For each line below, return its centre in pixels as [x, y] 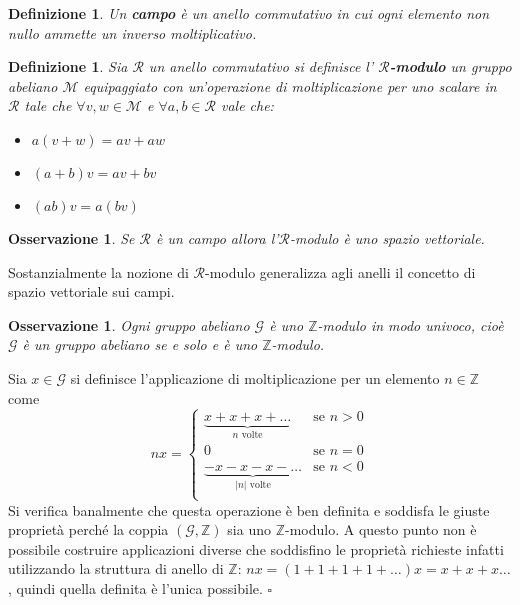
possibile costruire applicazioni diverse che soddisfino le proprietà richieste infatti [256, 548]
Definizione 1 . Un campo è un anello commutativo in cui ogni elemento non [249, 13]
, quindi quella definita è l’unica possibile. [135, 587]
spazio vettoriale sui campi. [91, 291]
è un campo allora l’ [217, 237]
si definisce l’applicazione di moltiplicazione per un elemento [255, 377]
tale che [48, 105]
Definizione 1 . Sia [68, 66]
